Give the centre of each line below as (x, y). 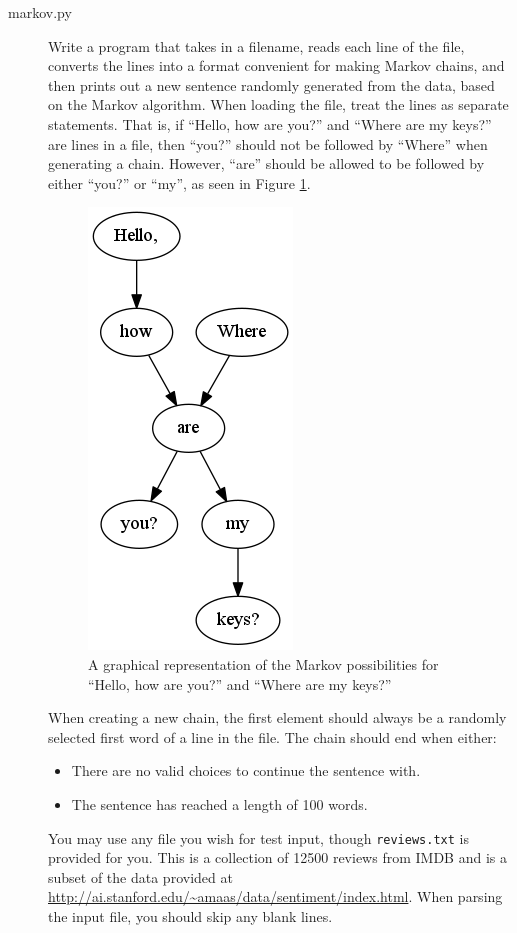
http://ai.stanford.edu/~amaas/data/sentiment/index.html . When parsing (275, 896)
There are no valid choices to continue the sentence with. (246, 770)
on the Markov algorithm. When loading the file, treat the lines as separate (278, 104)
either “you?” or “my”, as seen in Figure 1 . (179, 182)
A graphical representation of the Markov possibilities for (263, 663)
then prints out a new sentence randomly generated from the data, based (271, 84)
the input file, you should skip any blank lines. (190, 915)
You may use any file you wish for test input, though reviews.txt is (258, 837)
